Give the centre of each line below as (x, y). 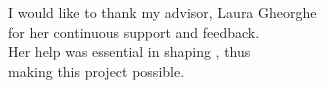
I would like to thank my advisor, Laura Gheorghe (162, 12)
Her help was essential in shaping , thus (129, 51)
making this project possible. (96, 70)
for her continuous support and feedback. (134, 31)
